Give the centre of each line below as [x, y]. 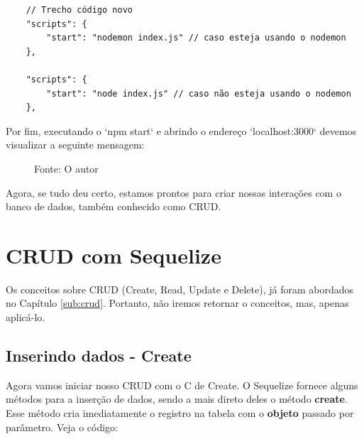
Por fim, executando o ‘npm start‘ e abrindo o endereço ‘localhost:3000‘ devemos [181, 130]
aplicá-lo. [26, 317]
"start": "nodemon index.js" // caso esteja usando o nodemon [196, 38]
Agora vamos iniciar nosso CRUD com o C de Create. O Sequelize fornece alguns [182, 385]
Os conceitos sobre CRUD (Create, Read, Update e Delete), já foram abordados [180, 289]
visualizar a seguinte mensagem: [75, 145]
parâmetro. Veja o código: [62, 427]
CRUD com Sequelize [114, 255]
